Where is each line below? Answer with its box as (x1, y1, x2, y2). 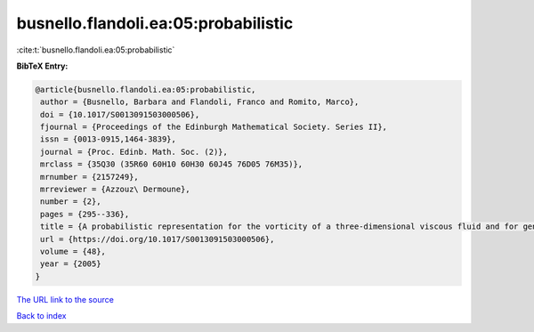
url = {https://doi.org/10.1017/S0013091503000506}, (40, 234, 275, 244)
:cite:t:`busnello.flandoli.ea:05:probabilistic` (16, 45, 175, 55)
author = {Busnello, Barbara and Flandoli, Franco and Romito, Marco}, (40, 97, 360, 107)
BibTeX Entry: (16, 61, 69, 71)
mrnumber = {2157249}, (40, 172, 140, 182)
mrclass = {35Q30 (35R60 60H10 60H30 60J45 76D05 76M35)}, (40, 159, 303, 169)
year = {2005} (40, 259, 101, 269)
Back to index (16, 311, 67, 321)
